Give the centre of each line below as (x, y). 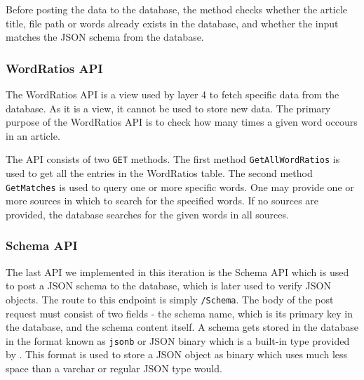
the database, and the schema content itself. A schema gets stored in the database (182, 327)
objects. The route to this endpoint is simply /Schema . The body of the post (170, 299)
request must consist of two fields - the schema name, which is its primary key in (179, 313)
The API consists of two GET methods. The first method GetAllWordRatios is (173, 159)
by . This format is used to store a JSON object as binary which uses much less (177, 354)
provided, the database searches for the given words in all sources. (147, 214)
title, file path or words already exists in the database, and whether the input (172, 23)
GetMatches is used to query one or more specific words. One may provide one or (180, 186)
